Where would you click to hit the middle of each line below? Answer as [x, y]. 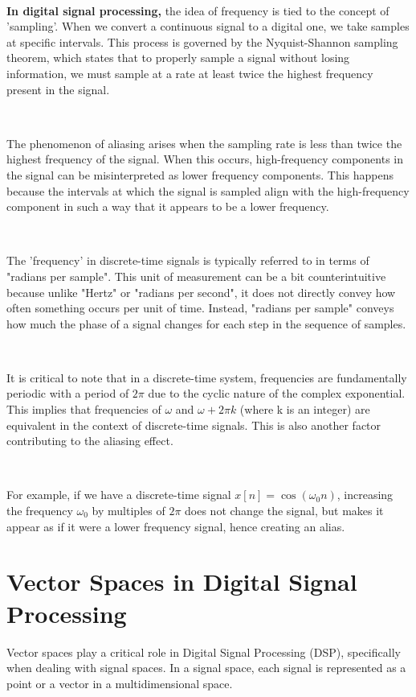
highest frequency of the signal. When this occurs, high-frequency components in [205, 159]
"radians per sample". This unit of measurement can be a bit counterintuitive [196, 276]
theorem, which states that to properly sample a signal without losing [178, 58]
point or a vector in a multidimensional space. [120, 683]
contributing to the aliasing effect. [90, 441]
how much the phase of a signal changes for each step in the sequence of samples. [206, 323]
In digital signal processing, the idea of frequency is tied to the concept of [198, 10]
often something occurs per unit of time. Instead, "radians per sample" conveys [200, 308]
